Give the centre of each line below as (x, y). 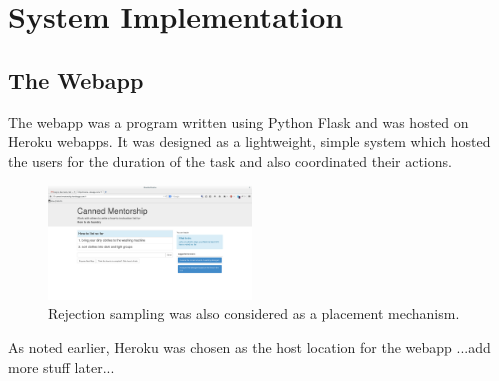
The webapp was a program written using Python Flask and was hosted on (238, 121)
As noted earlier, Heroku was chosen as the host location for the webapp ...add (249, 347)
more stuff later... (61, 366)
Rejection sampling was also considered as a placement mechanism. (254, 313)
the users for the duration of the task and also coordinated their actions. (230, 160)
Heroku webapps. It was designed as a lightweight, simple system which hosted (249, 141)
